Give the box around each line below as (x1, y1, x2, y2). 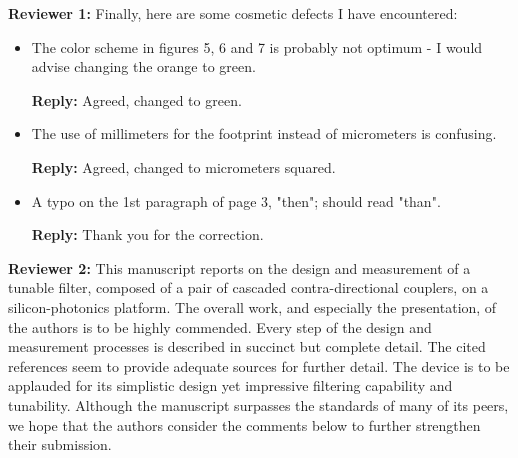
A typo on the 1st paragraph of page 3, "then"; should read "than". (31, 190, 441, 211)
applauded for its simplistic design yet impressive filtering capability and (8, 375, 453, 396)
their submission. (8, 434, 112, 455)
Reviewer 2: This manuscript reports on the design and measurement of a (8, 257, 471, 278)
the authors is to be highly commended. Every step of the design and (8, 316, 432, 337)
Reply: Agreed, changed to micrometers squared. (31, 156, 336, 177)
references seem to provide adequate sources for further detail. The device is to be (8, 355, 510, 376)
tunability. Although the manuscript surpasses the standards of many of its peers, (8, 394, 509, 415)
